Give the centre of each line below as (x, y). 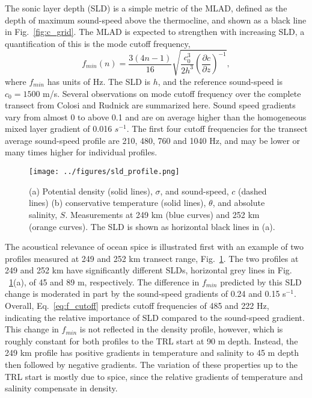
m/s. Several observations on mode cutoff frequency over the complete (172, 93)
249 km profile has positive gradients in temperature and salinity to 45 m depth (152, 353)
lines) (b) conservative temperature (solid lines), (118, 203)
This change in (32, 329)
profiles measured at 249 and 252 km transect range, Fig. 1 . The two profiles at (152, 258)
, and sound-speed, (194, 191)
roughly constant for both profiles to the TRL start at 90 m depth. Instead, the (151, 340)
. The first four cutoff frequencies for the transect (217, 129)
